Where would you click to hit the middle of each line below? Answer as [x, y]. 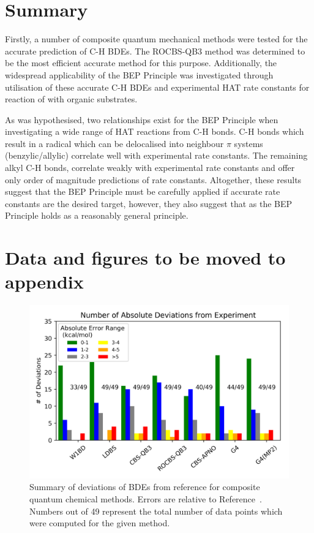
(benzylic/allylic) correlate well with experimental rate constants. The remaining [156, 155]
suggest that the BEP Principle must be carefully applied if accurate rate [143, 191]
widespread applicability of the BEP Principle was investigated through [139, 74]
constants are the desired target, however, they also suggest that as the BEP [149, 203]
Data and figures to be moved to [145, 258]
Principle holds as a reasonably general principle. [97, 215]
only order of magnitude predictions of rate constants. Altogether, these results [153, 179]
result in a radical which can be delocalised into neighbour [114, 143]
